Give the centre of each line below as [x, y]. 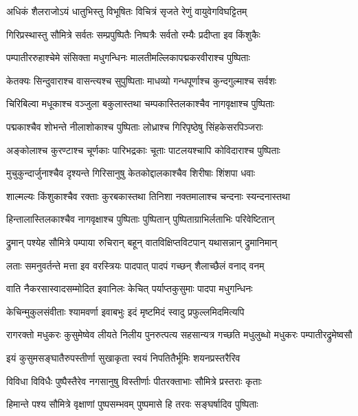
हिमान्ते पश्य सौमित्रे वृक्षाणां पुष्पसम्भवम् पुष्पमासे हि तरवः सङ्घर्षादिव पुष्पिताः [132, 404]
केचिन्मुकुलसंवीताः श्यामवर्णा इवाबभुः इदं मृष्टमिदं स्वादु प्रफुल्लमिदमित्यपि [125, 311]
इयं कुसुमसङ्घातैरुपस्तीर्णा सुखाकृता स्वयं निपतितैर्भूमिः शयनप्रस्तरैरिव [123, 357]
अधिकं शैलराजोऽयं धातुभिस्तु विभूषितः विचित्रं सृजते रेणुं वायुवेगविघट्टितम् [127, 11]
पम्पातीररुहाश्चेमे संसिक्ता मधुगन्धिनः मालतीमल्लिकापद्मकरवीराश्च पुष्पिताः [128, 57]
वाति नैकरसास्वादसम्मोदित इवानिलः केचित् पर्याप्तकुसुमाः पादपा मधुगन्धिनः [130, 288]
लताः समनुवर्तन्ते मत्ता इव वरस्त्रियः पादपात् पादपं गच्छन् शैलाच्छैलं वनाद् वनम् [135, 265]
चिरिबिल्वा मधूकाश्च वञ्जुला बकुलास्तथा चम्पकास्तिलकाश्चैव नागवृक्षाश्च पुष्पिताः [141, 103]
